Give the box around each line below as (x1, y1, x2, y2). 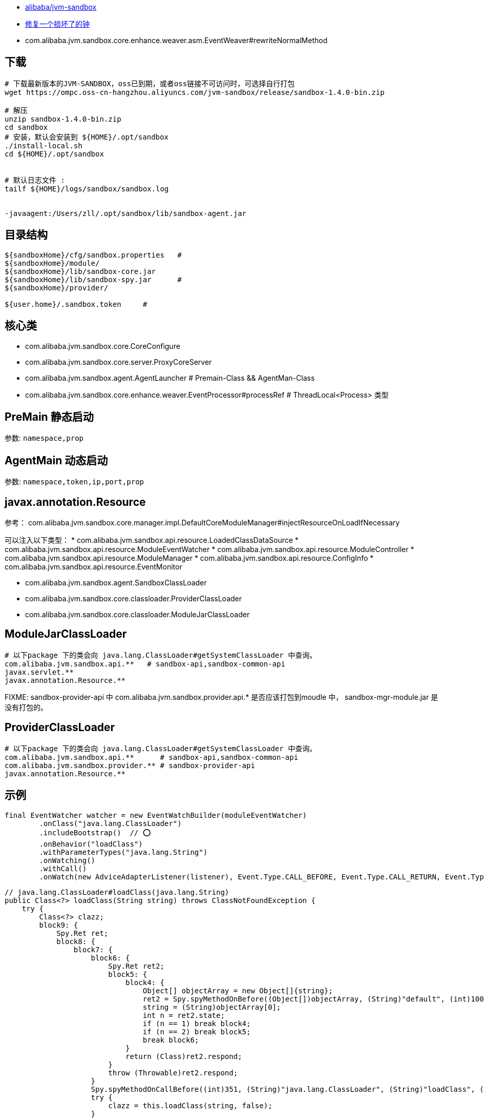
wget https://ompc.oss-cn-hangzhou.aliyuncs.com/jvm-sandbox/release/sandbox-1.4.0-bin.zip (5, 88, 385, 96)
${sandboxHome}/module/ (5, 259, 100, 267)
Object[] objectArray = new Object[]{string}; (142, 986, 333, 995)
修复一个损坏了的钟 (25, 19, 90, 28)
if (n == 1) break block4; (142, 1019, 251, 1028)
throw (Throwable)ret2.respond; (108, 1068, 238, 1077)
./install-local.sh (5, 141, 82, 150)
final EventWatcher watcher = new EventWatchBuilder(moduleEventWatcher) (5, 811, 307, 819)
